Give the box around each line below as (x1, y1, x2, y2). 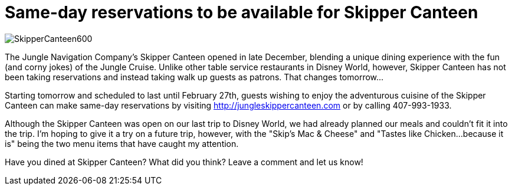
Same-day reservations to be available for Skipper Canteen (5, 2, 478, 22)
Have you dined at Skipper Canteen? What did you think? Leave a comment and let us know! (5, 156, 363, 167)
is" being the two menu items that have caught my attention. (5, 138, 239, 149)
